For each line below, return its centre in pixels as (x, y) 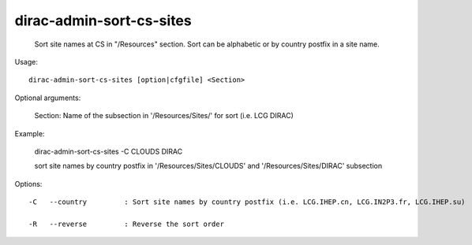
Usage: (26, 61)
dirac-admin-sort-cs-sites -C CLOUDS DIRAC (109, 151)
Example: (30, 133)
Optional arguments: (48, 98)
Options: (28, 184)
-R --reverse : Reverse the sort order (127, 224)
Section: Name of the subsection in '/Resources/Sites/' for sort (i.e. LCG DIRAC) (164, 116)
